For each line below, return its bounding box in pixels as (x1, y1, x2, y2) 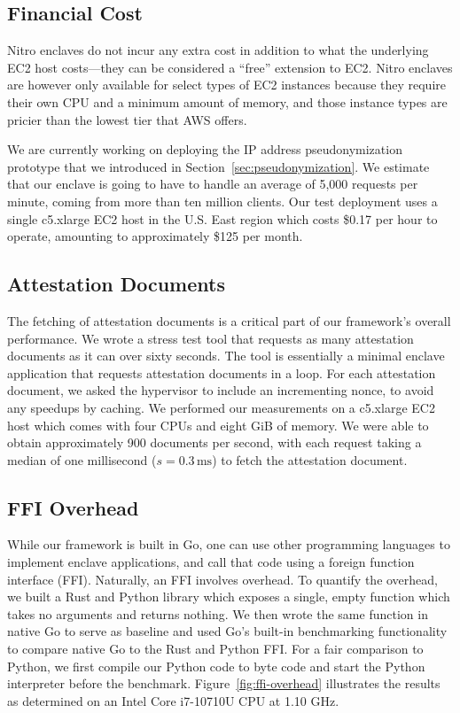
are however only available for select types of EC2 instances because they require (7, 75, 446, 94)
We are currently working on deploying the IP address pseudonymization (7, 140, 402, 159)
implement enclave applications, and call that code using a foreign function (7, 553, 415, 571)
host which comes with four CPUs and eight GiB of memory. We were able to (7, 415, 429, 434)
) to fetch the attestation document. (212, 450, 408, 469)
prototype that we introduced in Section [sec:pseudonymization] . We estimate (7, 157, 430, 175)
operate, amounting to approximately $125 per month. (7, 227, 303, 245)
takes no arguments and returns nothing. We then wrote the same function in (7, 604, 428, 623)
